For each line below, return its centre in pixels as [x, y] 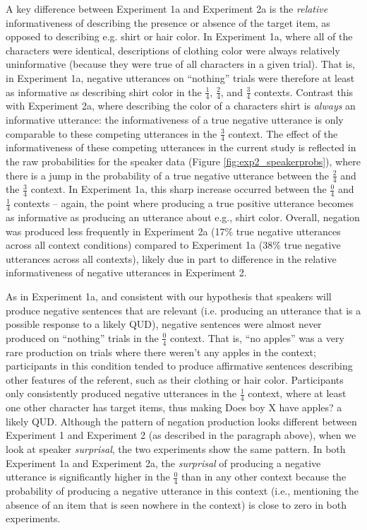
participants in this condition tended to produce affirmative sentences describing [179, 366]
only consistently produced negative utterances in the [121, 393]
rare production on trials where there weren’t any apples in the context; [161, 352]
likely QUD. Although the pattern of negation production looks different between [181, 421]
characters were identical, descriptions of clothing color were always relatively [173, 50]
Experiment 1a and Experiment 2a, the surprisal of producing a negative [163, 463]
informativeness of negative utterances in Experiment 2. [126, 272]
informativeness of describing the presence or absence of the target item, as [168, 22]
